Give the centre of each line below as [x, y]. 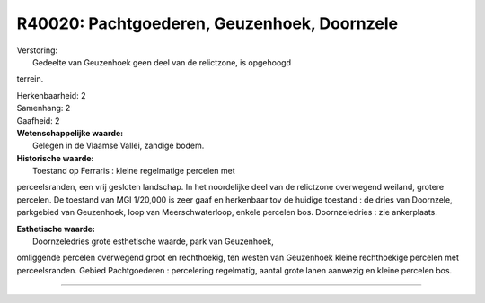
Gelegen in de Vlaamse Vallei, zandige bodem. [119, 146]
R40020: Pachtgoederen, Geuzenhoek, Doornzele [207, 23]
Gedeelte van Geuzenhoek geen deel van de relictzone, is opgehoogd [162, 62]
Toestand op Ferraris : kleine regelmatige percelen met [134, 171]
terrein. [30, 79]
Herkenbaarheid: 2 [51, 95]
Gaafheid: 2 [38, 120]
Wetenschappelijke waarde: [70, 133]
